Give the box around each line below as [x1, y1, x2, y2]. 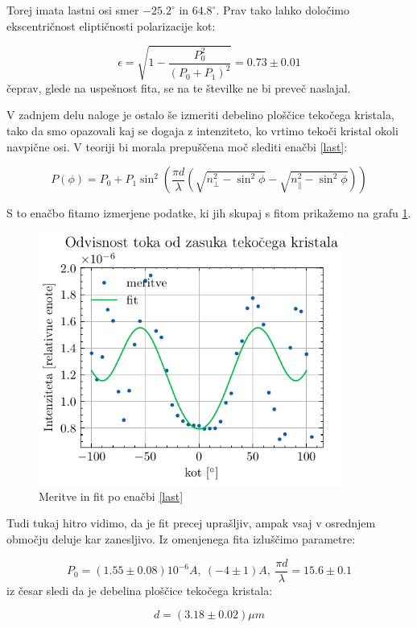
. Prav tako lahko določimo [216, 2, 349, 18]
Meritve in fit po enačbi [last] [39, 487, 184, 504]
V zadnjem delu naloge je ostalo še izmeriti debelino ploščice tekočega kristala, [6, 106, 394, 123]
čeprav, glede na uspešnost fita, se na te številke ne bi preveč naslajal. [6, 79, 351, 96]
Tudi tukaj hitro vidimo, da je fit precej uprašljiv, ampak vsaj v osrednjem [6, 514, 376, 531]
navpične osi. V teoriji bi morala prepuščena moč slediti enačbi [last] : [6, 138, 348, 155]
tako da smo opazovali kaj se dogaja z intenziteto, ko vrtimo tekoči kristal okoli [6, 122, 398, 138]
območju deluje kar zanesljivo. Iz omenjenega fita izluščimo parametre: [6, 531, 356, 547]
